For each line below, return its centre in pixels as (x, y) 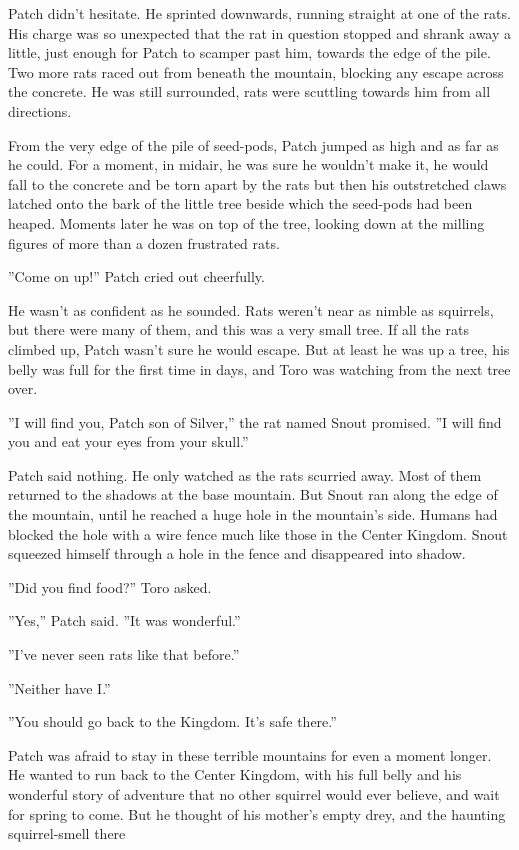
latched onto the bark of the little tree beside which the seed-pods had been (240, 203)
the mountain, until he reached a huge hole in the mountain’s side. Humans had (253, 514)
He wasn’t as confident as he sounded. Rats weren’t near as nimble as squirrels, (251, 309)
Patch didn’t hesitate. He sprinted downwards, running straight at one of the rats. (259, 13)
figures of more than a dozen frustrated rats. (144, 242)
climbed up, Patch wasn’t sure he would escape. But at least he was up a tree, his (259, 348)
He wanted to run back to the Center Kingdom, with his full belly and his (235, 774)
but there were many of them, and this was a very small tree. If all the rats (238, 329)
